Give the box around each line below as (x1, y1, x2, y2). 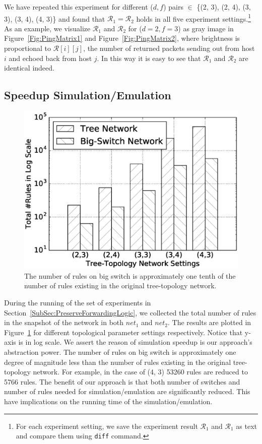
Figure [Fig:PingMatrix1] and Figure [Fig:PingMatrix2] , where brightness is (4, 33, 240, 43)
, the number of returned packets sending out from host (83, 43, 255, 53)
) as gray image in (178, 23, 234, 33)
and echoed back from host (9, 52, 92, 63)
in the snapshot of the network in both (4, 317, 124, 328)
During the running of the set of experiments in (4, 297, 151, 307)
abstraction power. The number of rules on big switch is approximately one (4, 346, 236, 357)
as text (236, 420, 257, 431)
